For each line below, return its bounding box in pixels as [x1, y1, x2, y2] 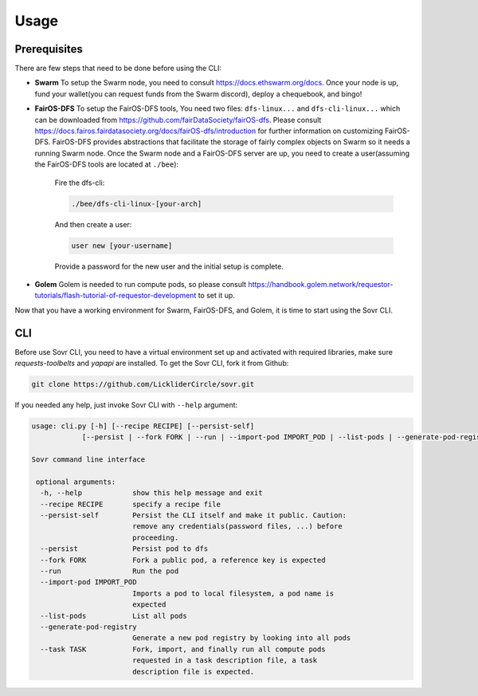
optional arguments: [36, 477, 116, 486]
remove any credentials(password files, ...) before [131, 522, 343, 531]
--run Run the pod [40, 567, 179, 576]
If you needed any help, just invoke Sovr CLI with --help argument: [14, 399, 238, 410]
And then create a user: [54, 219, 132, 229]
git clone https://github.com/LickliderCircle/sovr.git [31, 379, 255, 388]
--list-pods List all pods [40, 611, 187, 620]
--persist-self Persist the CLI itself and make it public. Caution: [40, 511, 347, 520]
